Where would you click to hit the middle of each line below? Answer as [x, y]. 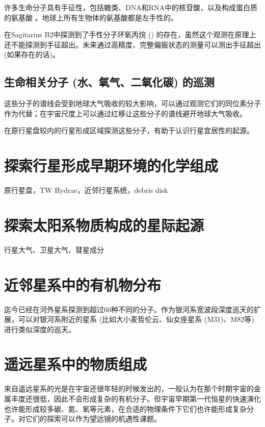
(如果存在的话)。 [32, 54]
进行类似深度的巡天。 [40, 329]
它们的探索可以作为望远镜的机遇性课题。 [93, 419]
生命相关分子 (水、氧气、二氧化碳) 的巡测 [109, 82]
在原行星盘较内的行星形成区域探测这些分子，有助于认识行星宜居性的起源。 [129, 130]
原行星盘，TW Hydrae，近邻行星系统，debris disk [86, 190]
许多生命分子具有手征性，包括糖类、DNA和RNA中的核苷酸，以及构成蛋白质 [131, 7]
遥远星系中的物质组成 [76, 364]
